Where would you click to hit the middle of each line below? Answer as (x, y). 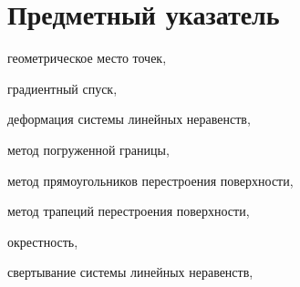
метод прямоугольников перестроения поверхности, (150, 180)
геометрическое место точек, (87, 58)
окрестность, (43, 241)
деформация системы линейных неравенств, (129, 119)
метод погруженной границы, (88, 149)
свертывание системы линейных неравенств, (130, 272)
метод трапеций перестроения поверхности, (129, 211)
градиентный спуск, (62, 88)
